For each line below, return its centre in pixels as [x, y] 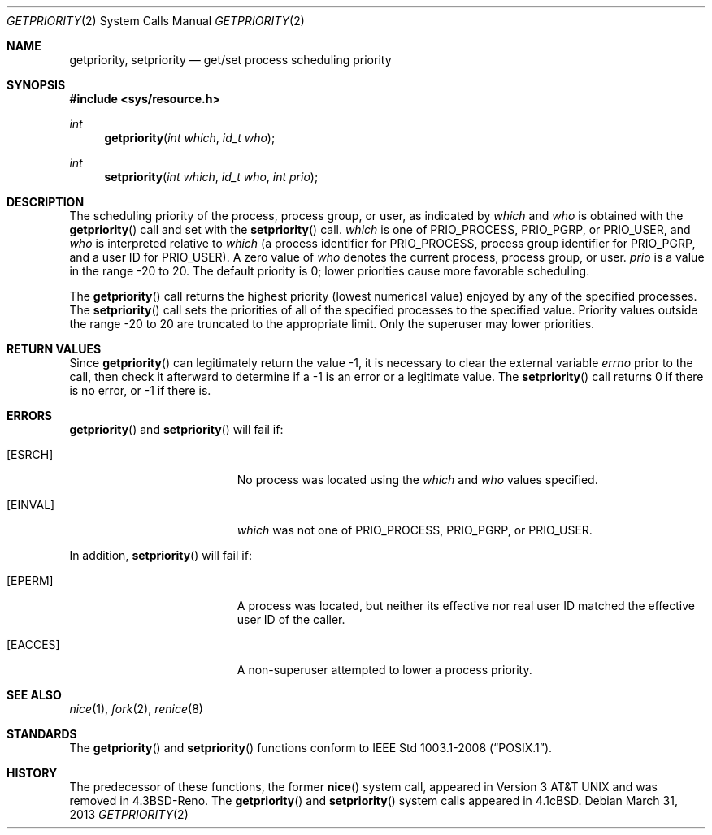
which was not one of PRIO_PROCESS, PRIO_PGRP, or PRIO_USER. [415, 530]
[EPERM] [30, 580]
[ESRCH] [30, 454]
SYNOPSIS [36, 85]
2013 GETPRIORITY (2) [129, 814]
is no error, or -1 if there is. [140, 390]
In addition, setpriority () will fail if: [161, 555]
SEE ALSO [34, 695]
